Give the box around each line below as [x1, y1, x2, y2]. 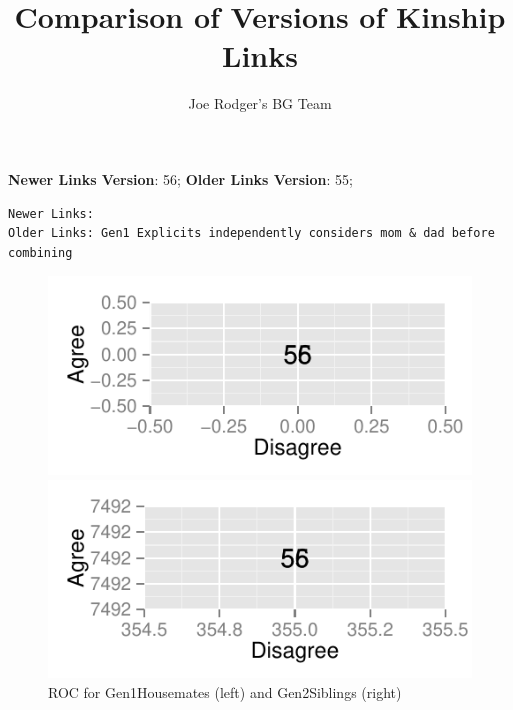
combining [8, 245, 73, 260]
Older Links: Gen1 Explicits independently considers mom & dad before [8, 226, 495, 241]
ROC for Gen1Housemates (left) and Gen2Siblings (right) [48, 681, 402, 702]
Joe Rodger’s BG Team [188, 93, 332, 114]
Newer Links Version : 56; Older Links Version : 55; [8, 168, 353, 189]
